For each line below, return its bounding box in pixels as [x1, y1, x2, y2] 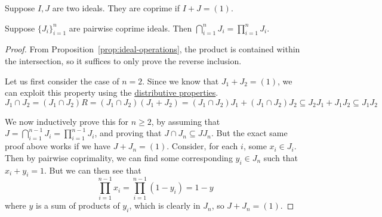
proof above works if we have [5, 140, 111, 152]
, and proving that [94, 127, 162, 139]
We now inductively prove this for [5, 115, 129, 127]
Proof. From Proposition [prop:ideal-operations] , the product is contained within [5, 43, 300, 55]
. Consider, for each [167, 140, 238, 152]
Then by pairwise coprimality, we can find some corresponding [5, 151, 233, 163]
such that [263, 151, 298, 163]
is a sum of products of [36, 199, 120, 212]
